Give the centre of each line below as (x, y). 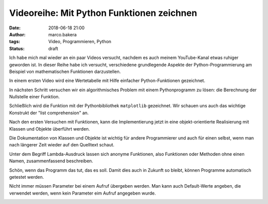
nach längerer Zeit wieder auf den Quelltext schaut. (62, 145)
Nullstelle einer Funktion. (34, 97)
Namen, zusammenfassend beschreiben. (51, 161)
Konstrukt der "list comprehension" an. (49, 113)
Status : (17, 48)
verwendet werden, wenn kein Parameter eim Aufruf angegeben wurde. (83, 193)
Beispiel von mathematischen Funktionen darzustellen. (65, 71)
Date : (15, 28)
